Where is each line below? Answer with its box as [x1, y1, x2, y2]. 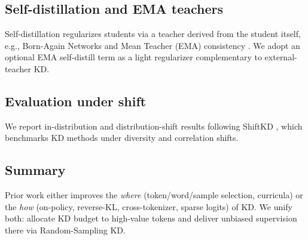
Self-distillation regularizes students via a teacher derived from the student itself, [5, 27, 301, 40]
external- [264, 51, 297, 63]
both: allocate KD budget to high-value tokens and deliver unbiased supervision [5, 212, 297, 224]
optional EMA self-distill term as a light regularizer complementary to [5, 51, 262, 63]
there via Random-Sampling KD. [5, 223, 126, 236]
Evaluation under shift [5, 91, 147, 110]
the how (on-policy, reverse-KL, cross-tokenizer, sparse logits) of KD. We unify [5, 200, 292, 213]
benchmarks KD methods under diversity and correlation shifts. [5, 131, 239, 144]
